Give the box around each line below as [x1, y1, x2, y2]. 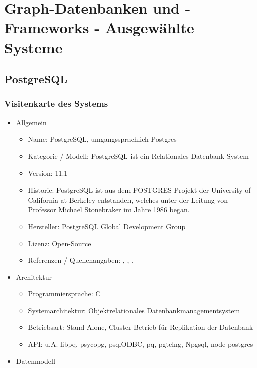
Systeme [4, 37, 63, 57]
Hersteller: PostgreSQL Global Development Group [28, 221, 186, 231]
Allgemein [16, 117, 47, 127]
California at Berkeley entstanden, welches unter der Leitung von [28, 194, 228, 205]
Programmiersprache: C [28, 288, 101, 299]
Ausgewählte [105, 17, 194, 38]
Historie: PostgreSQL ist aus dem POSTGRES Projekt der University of [28, 185, 251, 195]
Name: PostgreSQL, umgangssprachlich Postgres [28, 134, 177, 144]
